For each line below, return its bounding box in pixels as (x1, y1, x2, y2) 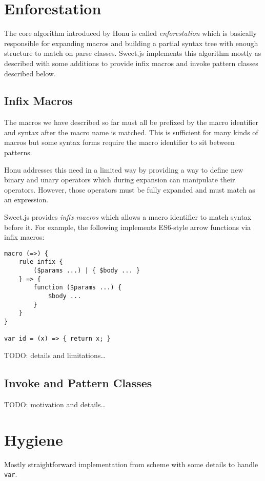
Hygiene (4, 429, 63, 450)
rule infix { (18, 258, 63, 266)
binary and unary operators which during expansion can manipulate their (4, 174, 235, 185)
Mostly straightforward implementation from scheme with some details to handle (4, 458, 258, 469)
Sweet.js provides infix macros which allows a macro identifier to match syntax (4, 212, 252, 222)
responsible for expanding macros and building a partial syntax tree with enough (4, 37, 258, 48)
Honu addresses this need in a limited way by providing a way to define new (4, 164, 243, 175)
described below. (4, 68, 56, 78)
